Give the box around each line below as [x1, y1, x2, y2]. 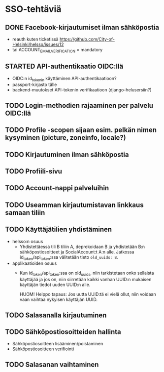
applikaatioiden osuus [12, 260, 57, 266]
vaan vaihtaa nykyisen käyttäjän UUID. [19, 296, 98, 302]
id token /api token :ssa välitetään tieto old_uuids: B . [19, 254, 118, 261]
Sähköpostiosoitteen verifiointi [12, 346, 74, 352]
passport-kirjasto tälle [12, 82, 57, 87]
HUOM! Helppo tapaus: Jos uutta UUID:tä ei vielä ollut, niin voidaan [19, 291, 156, 297]
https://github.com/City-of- [59, 36, 115, 42]
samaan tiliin [5, 208, 45, 217]
